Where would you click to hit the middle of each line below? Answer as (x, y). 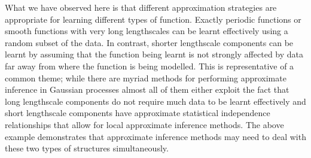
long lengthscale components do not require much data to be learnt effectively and (155, 101)
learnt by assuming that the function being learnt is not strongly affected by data (154, 54)
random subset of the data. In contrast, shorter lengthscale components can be (149, 42)
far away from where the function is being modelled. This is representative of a (150, 66)
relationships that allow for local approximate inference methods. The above (144, 124)
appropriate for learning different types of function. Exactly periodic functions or (153, 19)
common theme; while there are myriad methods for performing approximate (146, 78)
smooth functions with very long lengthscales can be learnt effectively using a (147, 31)
